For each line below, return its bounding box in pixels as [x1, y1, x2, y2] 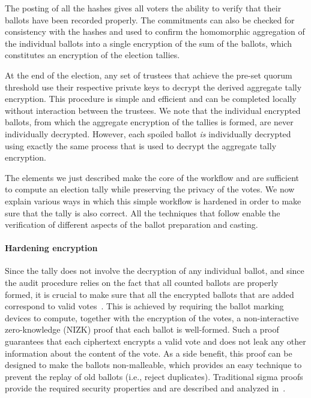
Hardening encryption [5, 242, 98, 254]
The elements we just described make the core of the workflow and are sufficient [5, 171, 299, 183]
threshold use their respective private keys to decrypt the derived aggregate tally [5, 80, 302, 93]
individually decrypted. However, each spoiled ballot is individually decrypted [5, 127, 291, 140]
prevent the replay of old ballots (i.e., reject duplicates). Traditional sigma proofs [5, 370, 303, 382]
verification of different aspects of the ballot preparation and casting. [5, 218, 258, 231]
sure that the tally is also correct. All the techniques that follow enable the [5, 206, 280, 219]
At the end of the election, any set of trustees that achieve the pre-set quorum [5, 68, 292, 81]
